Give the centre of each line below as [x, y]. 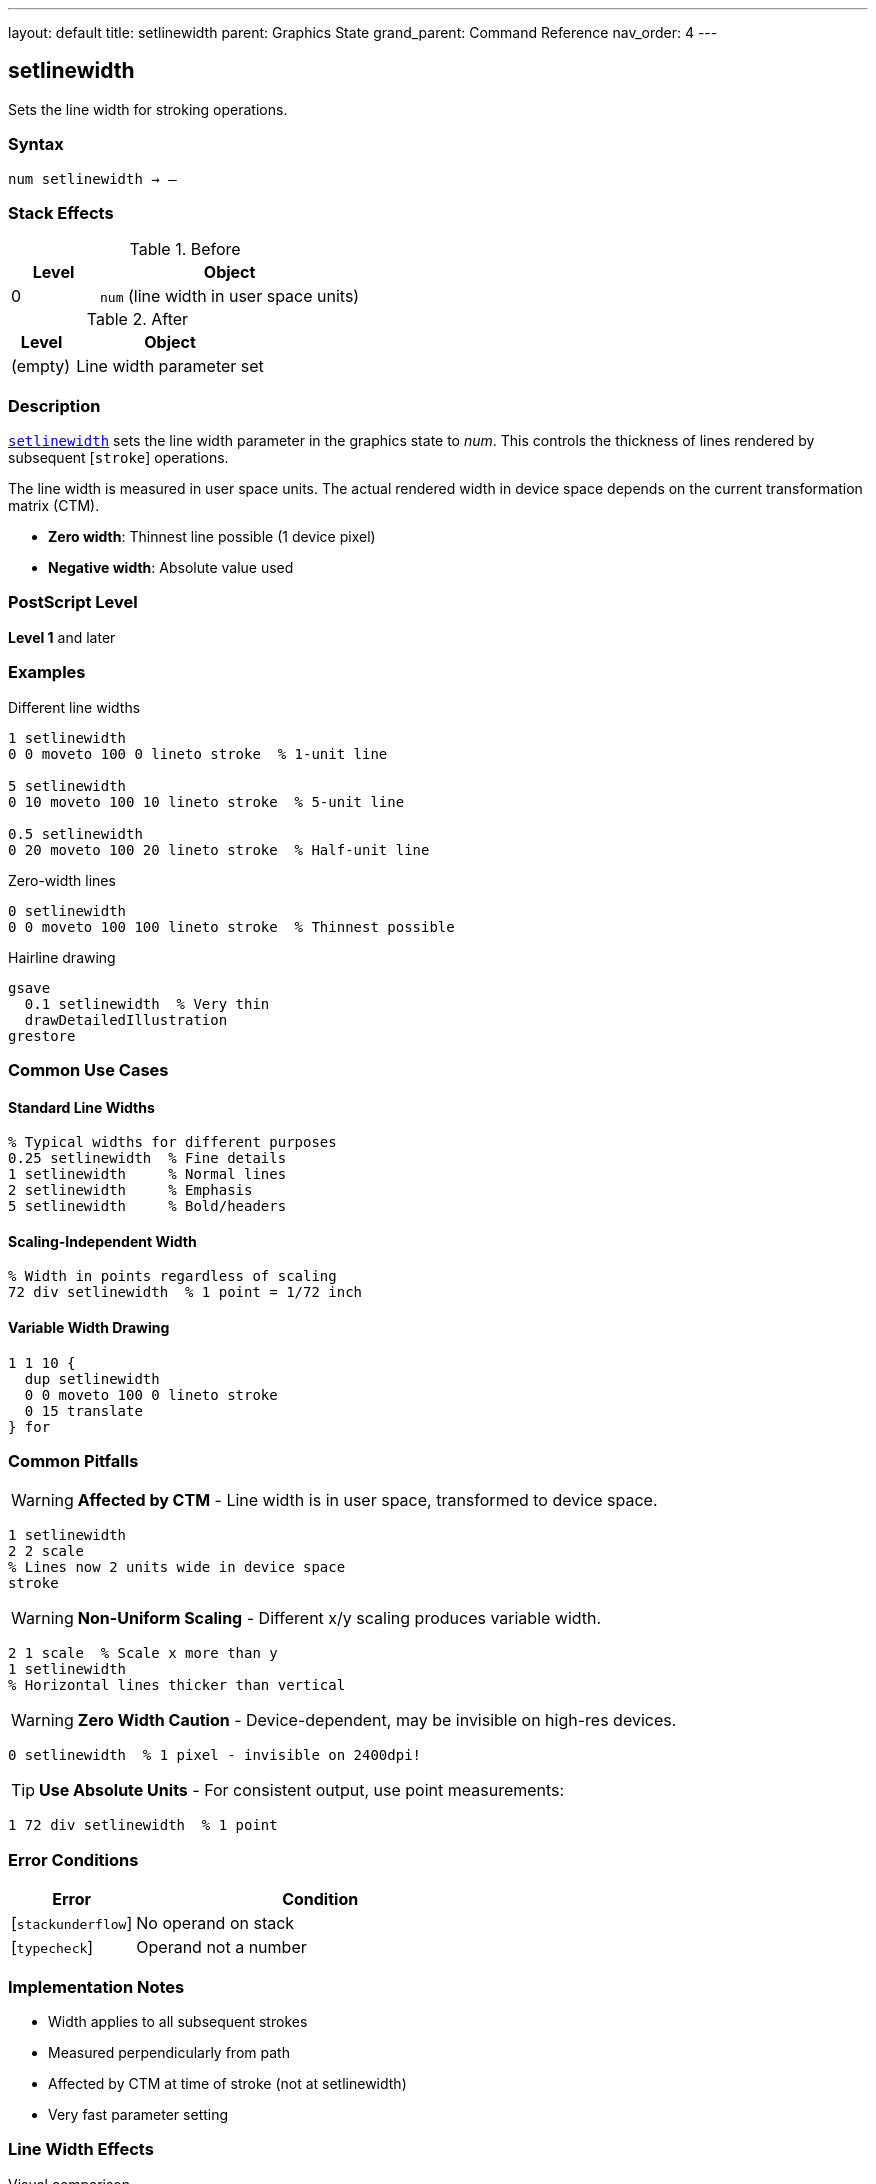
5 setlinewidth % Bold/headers [147, 1206]
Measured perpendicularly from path [169, 2052]
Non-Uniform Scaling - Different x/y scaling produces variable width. [339, 1618]
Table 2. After [137, 319]
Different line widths [74, 707]
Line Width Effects [81, 2149]
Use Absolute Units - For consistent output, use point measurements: [302, 1790]
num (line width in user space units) [230, 296]
